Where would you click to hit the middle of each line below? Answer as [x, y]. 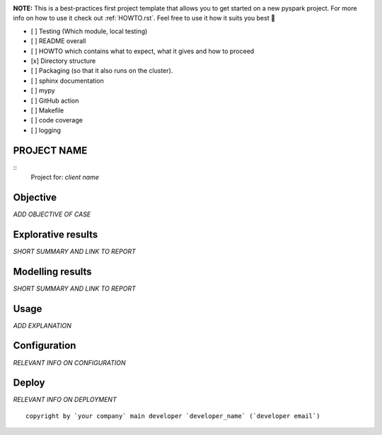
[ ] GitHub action [55, 100]
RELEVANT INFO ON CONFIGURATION [69, 362]
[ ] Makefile [47, 110]
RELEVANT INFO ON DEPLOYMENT [65, 400]
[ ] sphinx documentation [67, 81]
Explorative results [56, 234]
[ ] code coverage [57, 120]
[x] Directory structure [63, 61]
